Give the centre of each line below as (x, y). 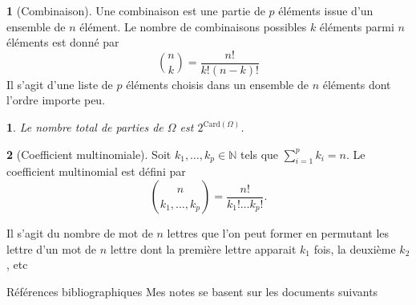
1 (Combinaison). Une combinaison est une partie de (136, 10)
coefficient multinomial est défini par (96, 171)
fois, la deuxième (355, 248)
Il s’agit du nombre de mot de (80, 233)
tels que (259, 154)
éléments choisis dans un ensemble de (217, 84)
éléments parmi (357, 26)
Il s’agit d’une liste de (60, 84)
